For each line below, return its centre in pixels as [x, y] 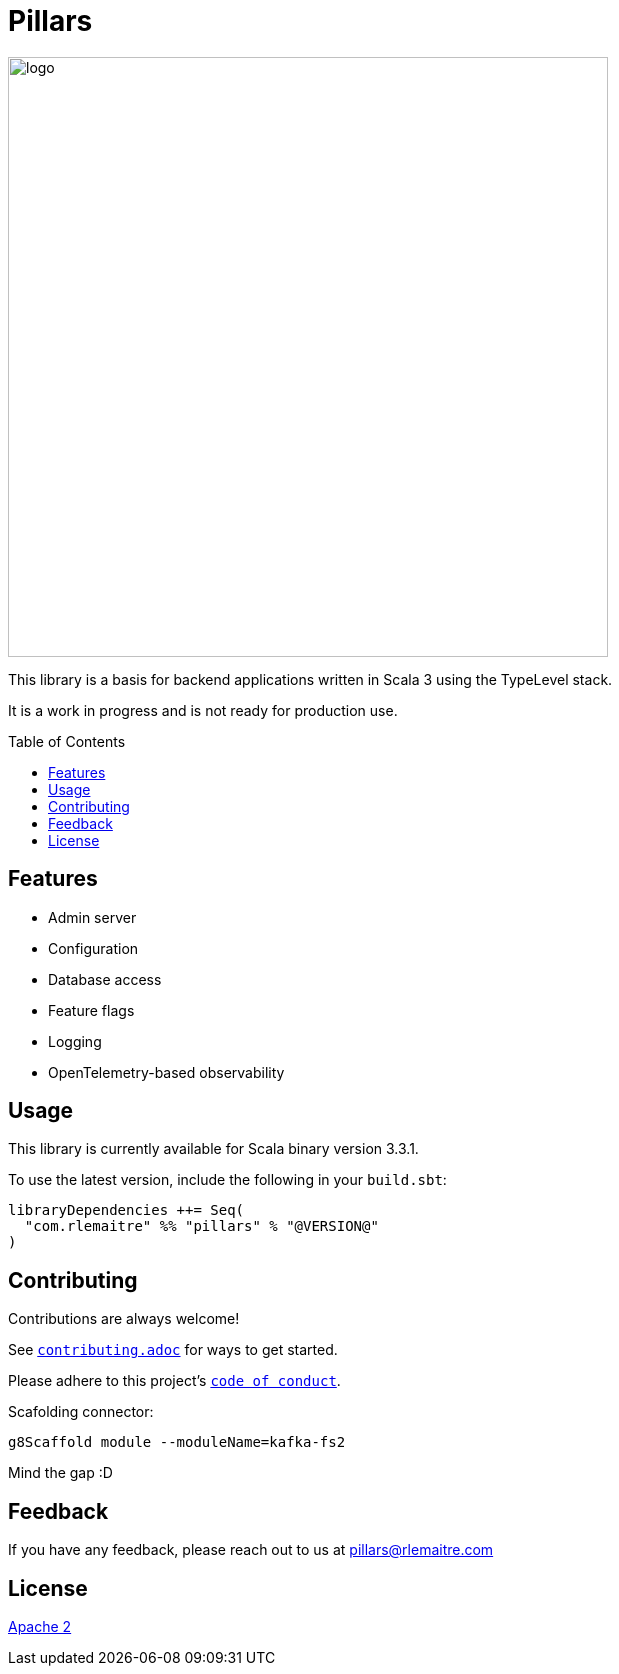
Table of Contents [67, 741]
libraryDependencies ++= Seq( [126, 1210]
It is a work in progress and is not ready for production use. [203, 710]
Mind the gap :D [60, 1473]
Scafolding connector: [81, 1412]
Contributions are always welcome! [124, 1319]
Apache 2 [40, 1626]
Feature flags [91, 1010]
